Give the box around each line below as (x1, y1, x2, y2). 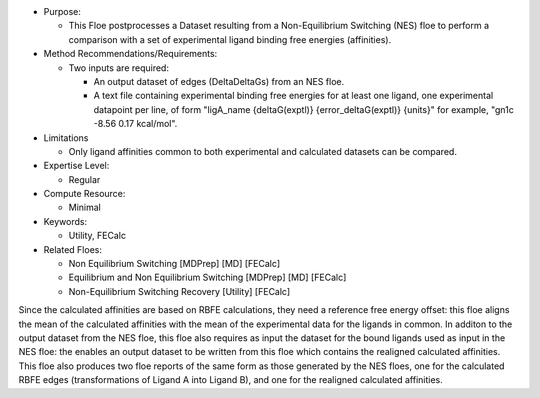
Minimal (68, 201, 102, 214)
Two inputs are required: (68, 61, 170, 74)
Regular (68, 173, 101, 185)
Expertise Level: (43, 160, 110, 172)
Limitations (43, 131, 89, 144)
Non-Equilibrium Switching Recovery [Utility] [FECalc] (68, 285, 291, 297)
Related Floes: (43, 243, 102, 255)
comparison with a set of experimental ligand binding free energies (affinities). (68, 33, 392, 45)
